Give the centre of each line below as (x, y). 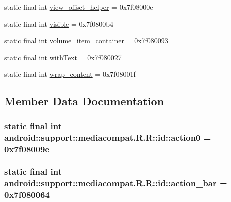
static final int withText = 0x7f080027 (63, 57)
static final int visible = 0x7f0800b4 (59, 23)
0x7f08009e (27, 149)
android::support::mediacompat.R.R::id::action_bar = (116, 183)
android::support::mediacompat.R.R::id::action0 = (108, 137)
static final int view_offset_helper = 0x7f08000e (79, 7)
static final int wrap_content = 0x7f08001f (70, 74)
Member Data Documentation (84, 101)
